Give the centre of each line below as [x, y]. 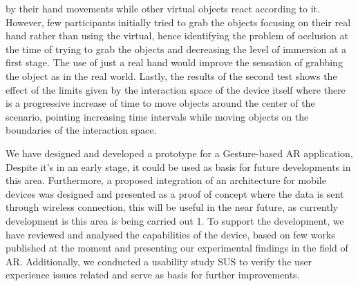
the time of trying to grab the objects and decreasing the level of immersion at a [176, 49]
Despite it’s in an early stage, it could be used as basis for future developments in [178, 166]
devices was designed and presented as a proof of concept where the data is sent [175, 193]
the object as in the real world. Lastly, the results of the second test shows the [171, 75]
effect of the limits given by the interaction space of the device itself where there [176, 89]
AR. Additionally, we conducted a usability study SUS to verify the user [159, 261]
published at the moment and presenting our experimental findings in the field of [177, 248]
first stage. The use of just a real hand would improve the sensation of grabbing [174, 62]
